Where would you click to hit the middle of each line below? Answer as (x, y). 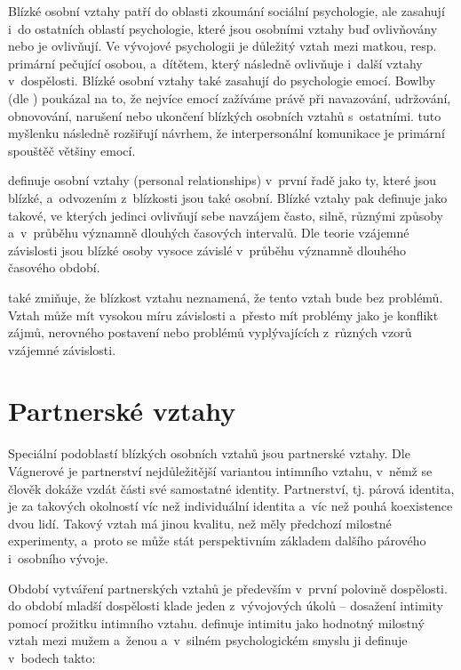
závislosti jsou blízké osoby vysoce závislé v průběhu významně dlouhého (207, 250)
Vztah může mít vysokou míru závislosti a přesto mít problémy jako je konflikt (223, 315)
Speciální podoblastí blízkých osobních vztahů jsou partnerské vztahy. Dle (209, 453)
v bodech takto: (52, 657)
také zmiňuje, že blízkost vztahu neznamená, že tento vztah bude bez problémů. (226, 297)
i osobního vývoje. (58, 557)
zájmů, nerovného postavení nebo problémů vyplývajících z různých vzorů (210, 332)
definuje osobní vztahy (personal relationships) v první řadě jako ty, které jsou (223, 180)
